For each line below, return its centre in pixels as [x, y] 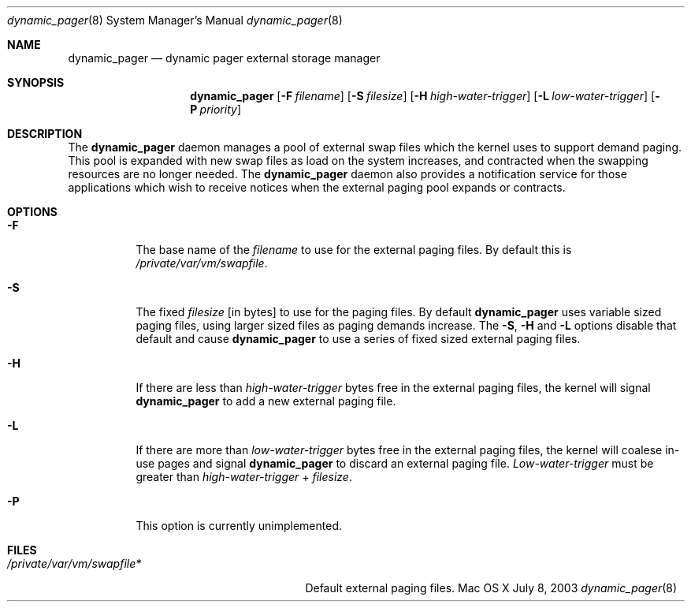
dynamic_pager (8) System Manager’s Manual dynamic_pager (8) [175, 20]
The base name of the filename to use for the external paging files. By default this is [354, 250]
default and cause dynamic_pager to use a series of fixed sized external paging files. [358, 339]
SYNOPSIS [36, 82]
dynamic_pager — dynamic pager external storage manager [224, 58]
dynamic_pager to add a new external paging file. [266, 401]
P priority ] [216, 109]
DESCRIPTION [45, 134]
